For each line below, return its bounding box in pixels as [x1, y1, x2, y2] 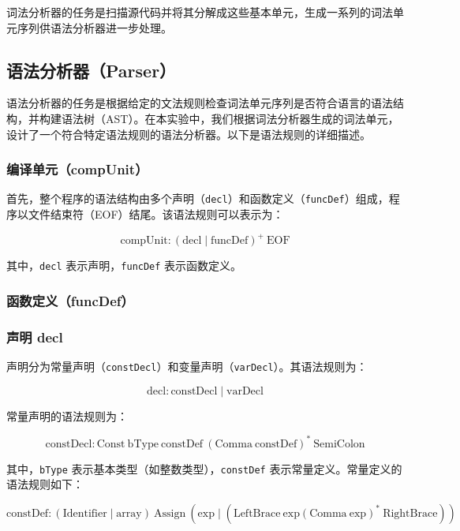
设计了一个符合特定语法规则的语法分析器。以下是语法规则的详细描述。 [6, 125, 371, 142]
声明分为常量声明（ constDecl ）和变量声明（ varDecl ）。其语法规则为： [6, 357, 368, 374]
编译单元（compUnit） [6, 159, 148, 179]
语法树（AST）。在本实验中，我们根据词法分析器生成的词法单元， [61, 110, 399, 126]
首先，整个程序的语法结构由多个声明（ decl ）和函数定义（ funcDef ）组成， [6, 190, 389, 207]
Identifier [62, 507, 107, 519]
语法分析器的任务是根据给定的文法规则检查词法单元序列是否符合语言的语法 [6, 95, 393, 111]
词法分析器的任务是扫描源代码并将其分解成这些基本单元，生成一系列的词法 [6, 4, 393, 20]
